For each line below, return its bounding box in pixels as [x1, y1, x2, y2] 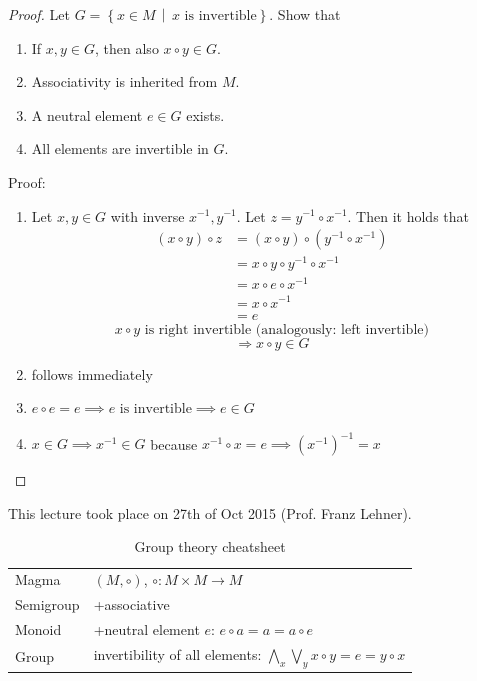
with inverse [110, 205, 185, 226]
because [150, 433, 198, 454]
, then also [95, 37, 159, 58]
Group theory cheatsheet [134, 536, 286, 557]
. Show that [269, 4, 341, 24]
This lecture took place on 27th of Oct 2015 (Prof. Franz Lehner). [8, 502, 412, 523]
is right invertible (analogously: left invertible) [144, 322, 429, 337]
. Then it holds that [347, 205, 469, 226]
